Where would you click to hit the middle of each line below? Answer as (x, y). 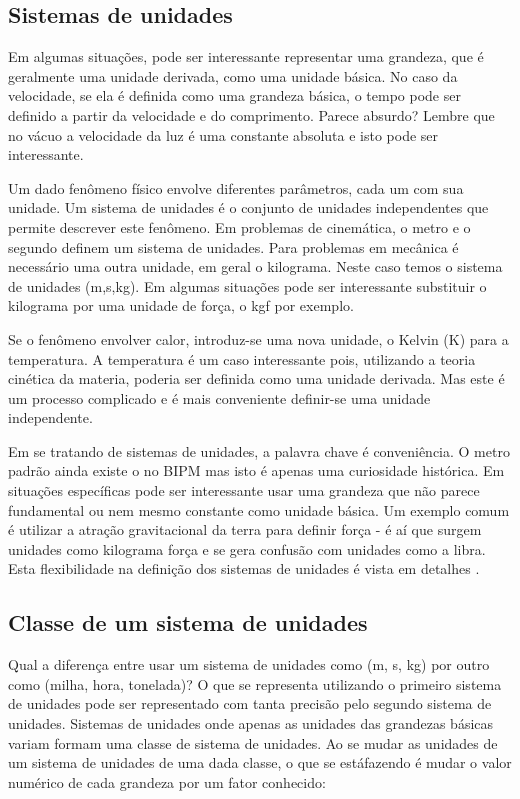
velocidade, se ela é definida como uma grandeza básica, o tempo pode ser (234, 95)
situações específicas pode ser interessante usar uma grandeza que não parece (244, 490)
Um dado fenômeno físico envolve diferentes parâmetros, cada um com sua (236, 187)
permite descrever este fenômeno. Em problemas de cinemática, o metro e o (239, 226)
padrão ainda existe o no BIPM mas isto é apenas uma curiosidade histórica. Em (256, 470)
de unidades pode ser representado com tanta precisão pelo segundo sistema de (250, 703)
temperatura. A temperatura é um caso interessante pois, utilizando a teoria (242, 358)
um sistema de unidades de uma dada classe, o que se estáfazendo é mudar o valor (260, 762)
